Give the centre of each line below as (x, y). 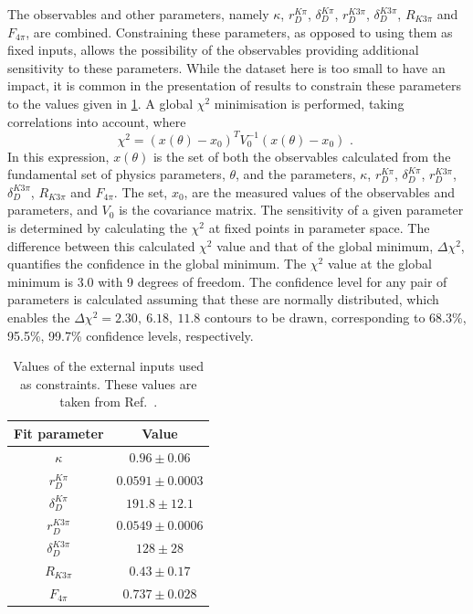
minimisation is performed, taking (309, 103)
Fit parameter (59, 433)
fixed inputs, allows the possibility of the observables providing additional (213, 50)
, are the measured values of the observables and (319, 191)
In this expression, (58, 156)
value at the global (379, 264)
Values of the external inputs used (109, 366)
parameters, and (53, 210)
